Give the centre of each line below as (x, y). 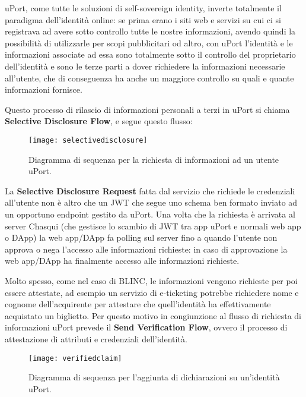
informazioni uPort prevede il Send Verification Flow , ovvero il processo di (146, 327)
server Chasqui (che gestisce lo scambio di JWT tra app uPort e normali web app (153, 226)
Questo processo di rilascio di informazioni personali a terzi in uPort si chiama (147, 109)
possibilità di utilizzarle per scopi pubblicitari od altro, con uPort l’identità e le (149, 42)
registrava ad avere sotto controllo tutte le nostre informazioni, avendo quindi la (150, 31)
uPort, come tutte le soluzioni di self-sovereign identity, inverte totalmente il (143, 8)
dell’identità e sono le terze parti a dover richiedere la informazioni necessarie (145, 66)
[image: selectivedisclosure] (88, 140)
